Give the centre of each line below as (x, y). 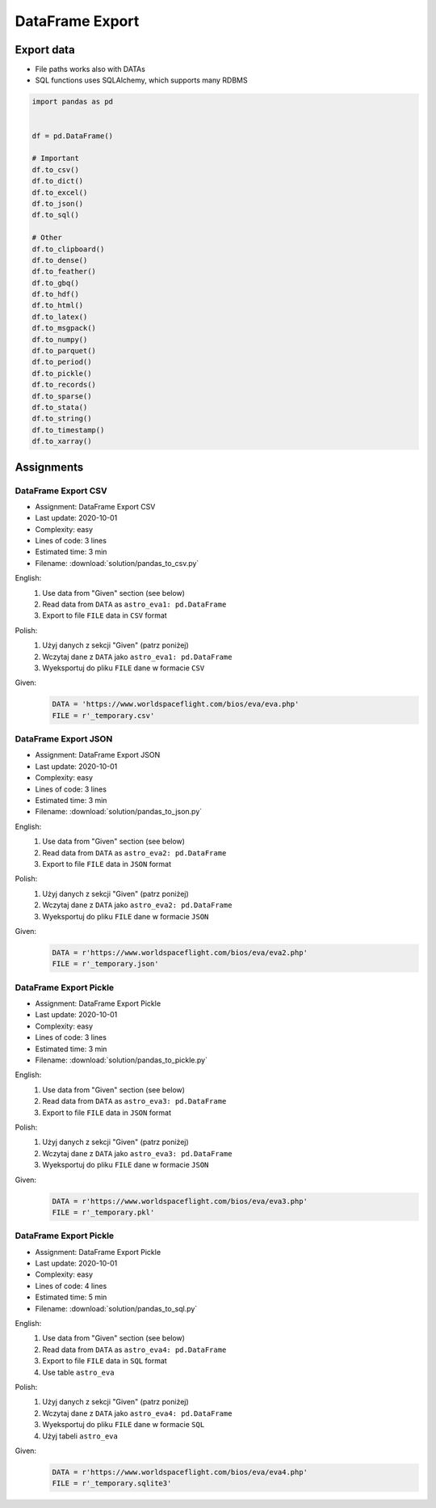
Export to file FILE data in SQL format (105, 1361)
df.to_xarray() (62, 441)
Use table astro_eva (78, 1372)
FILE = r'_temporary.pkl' (103, 1212)
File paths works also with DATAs (90, 70)
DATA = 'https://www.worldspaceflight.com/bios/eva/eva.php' (176, 704)
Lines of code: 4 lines (71, 1286)
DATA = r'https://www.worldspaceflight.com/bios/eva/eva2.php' (180, 953)
